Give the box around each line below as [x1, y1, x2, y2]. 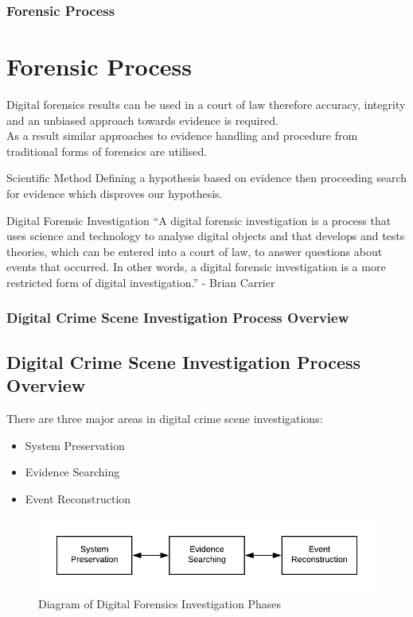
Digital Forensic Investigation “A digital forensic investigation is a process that [6, 211, 392, 228]
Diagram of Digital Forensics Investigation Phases [38, 596, 281, 612]
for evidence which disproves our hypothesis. [6, 184, 223, 201]
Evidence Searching [25, 464, 120, 480]
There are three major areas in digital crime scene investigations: [6, 409, 323, 426]
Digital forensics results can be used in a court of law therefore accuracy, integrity [6, 95, 406, 112]
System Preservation [25, 437, 125, 453]
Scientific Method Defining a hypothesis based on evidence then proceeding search [6, 169, 407, 186]
